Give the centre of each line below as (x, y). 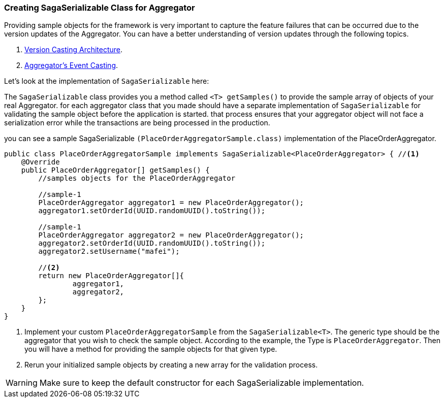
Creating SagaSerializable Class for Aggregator (100, 8)
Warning (22, 383)
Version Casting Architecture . (74, 50)
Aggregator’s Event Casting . (71, 65)
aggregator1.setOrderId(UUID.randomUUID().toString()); (152, 211)
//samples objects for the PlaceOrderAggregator (137, 178)
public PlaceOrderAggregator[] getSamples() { (115, 170)
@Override (40, 162)
